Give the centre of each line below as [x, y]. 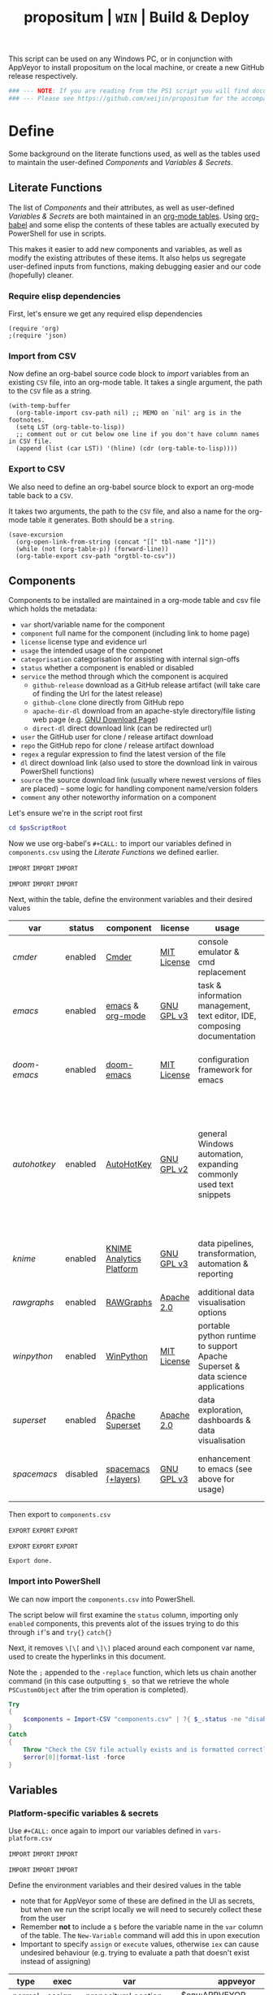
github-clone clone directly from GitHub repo [108, 702]
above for [216, 1479]
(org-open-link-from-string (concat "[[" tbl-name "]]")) [116, 542]
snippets [214, 1195]
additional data [226, 1292]
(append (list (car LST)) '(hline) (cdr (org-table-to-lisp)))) [127, 449]
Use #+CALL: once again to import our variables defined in [105, 1831]
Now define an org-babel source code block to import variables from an [129, 374]
